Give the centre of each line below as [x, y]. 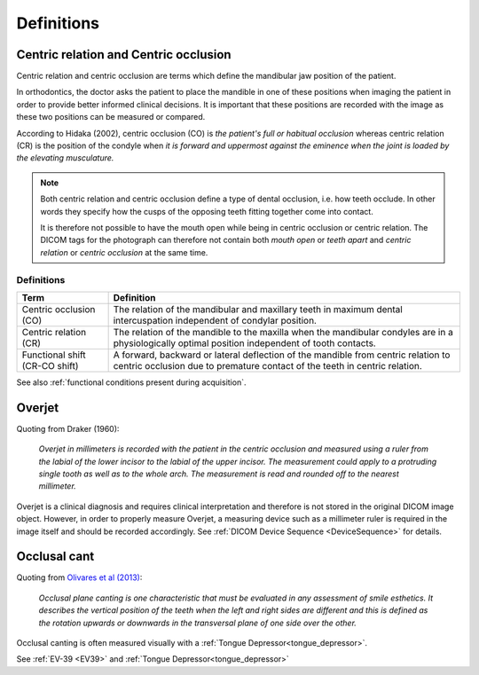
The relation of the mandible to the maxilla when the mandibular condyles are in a [283, 332]
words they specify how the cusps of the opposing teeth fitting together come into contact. [207, 211]
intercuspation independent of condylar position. [215, 320]
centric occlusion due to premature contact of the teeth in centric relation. [268, 365]
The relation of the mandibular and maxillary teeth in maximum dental [258, 309]
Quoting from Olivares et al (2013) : [79, 577]
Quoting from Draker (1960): [68, 428]
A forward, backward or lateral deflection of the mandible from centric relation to [282, 355]
